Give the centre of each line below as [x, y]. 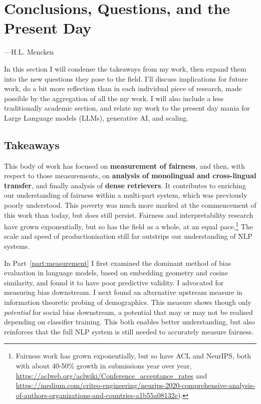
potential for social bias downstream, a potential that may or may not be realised [128, 312]
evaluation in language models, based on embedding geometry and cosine [116, 273]
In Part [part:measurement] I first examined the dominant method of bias [118, 263]
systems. [17, 246]
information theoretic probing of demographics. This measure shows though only [128, 302]
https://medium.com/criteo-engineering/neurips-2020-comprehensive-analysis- [136, 385]
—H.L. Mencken [29, 52]
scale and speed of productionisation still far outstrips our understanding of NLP [128, 236]
